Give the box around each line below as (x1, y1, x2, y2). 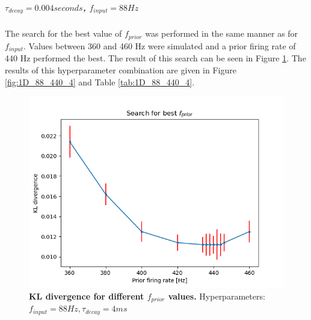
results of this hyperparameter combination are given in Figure (5, 63, 236, 76)
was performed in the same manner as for (145, 27, 298, 40)
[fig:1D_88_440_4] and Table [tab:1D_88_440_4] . (5, 75, 195, 88)
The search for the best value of (5, 27, 122, 40)
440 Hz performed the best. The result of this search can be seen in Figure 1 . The (5, 52, 306, 64)
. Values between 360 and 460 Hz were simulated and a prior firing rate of (23, 39, 296, 52)
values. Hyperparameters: (168, 289, 265, 302)
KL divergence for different (29, 289, 144, 302)
